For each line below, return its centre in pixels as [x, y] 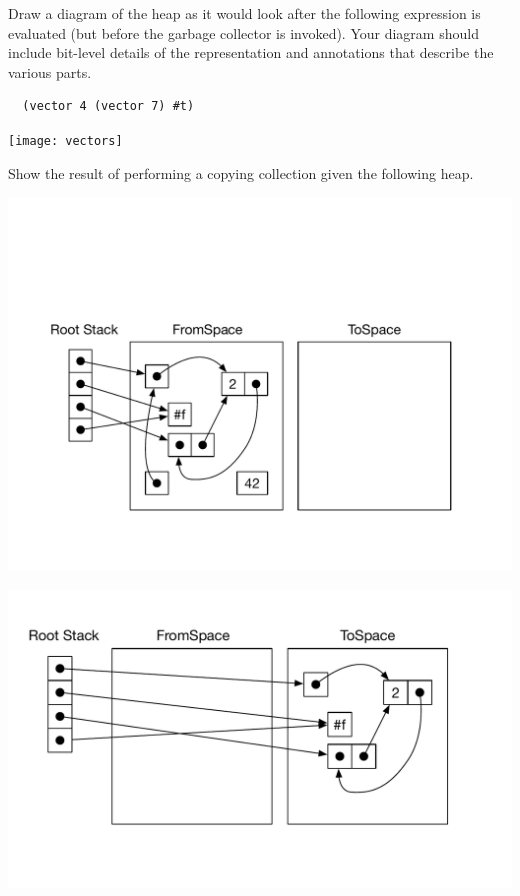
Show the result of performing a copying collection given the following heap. [241, 172]
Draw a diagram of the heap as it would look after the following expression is [244, 13]
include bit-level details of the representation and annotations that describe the [251, 52]
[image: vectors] [65, 140]
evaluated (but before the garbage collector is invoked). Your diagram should [243, 32]
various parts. [50, 71]
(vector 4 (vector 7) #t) [108, 106]
